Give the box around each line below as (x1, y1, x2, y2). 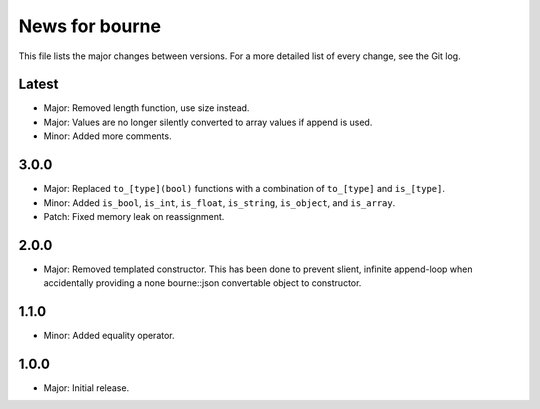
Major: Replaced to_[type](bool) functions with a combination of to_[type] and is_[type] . (43, 183, 445, 195)
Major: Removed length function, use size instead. (43, 102, 250, 114)
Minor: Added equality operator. (43, 330, 175, 342)
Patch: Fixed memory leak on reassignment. (43, 210, 225, 222)
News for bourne (18, 15, 162, 37)
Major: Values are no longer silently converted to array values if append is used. (43, 116, 373, 128)
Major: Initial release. (43, 382, 130, 394)
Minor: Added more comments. (43, 130, 172, 142)
